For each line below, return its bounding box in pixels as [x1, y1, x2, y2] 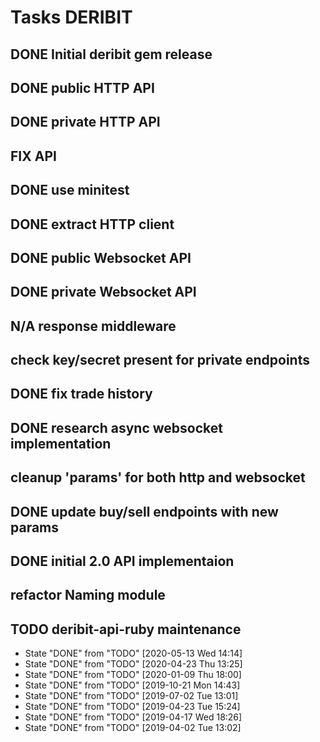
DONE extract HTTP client [10, 216, 175, 233]
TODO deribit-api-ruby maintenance [10, 621, 242, 638]
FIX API [10, 147, 57, 165]
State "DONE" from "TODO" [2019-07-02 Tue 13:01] [24, 690, 239, 702]
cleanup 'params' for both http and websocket [10, 469, 306, 486]
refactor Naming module [10, 587, 166, 604]
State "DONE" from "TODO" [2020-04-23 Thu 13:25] [24, 658, 243, 670]
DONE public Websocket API [10, 249, 192, 266]
